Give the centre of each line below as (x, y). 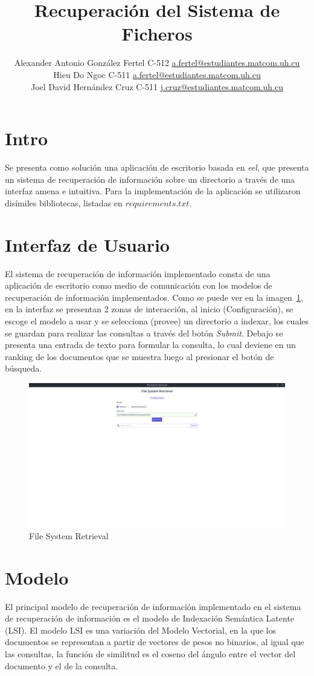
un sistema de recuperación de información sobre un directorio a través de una (150, 179)
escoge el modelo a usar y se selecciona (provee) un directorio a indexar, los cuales (157, 320)
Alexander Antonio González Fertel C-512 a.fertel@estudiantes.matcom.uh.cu (157, 63)
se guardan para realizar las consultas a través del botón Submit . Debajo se (144, 333)
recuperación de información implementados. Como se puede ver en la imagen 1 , (154, 297)
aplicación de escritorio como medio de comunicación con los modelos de (139, 285)
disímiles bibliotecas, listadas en (64, 202)
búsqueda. (24, 368)
